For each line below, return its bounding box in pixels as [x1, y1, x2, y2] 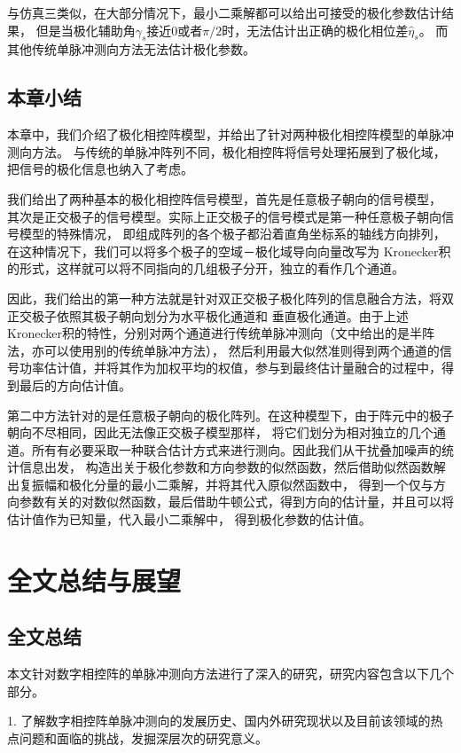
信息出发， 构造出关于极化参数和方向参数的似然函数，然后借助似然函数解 [19, 458, 446, 476]
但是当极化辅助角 [35, 20, 136, 39]
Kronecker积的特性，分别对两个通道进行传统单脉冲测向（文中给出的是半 [7, 324, 422, 342]
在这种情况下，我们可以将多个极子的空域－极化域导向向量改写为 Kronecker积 [7, 241, 451, 260]
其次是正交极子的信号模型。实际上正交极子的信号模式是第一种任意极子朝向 [7, 207, 441, 225]
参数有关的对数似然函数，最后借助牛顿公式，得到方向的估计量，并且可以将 [19, 492, 454, 511]
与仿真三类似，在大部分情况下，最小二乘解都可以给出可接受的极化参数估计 [7, 4, 441, 21]
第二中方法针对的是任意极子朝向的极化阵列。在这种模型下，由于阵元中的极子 [7, 405, 454, 424]
